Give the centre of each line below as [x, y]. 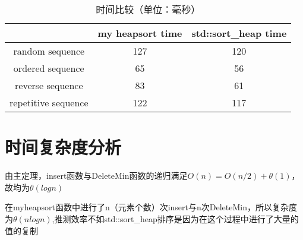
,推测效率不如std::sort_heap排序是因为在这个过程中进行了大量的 [175, 218]
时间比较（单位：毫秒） [148, 9]
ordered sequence [49, 68]
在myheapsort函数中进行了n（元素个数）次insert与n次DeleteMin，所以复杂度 [151, 207]
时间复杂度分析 [63, 147]
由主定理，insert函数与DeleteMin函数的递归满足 [96, 176]
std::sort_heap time [239, 33]
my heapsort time [140, 33]
